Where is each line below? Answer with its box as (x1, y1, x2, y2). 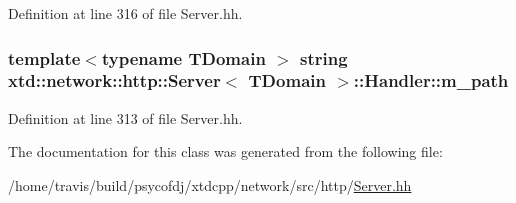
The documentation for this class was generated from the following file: (8, 141, 443, 162)
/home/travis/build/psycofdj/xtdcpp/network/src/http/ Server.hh (8, 174, 412, 195)
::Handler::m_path (353, 68, 509, 93)
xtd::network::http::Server (8, 68, 221, 93)
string (300, 45, 348, 70)
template (8, 45, 81, 70)
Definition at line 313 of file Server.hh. (8, 107, 243, 128)
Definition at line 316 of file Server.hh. (8, 3, 243, 23)
